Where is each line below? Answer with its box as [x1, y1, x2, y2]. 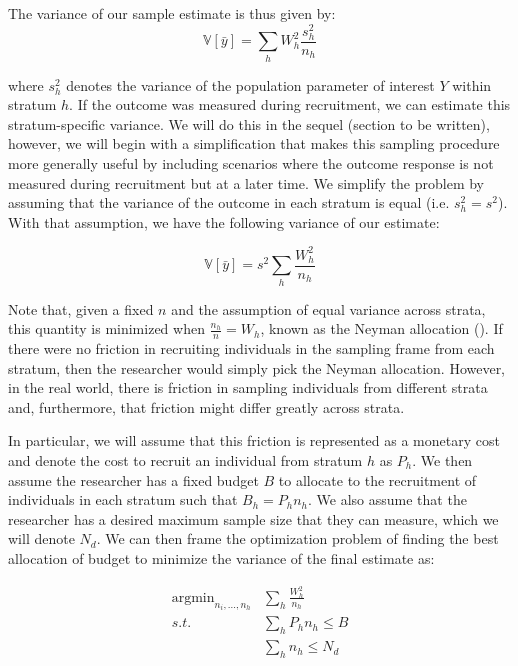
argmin [171, 590, 215, 605]
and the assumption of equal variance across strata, [171, 298, 486, 319]
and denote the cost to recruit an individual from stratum [8, 450, 363, 471]
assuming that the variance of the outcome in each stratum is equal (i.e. [8, 192, 450, 213]
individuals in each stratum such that [8, 489, 238, 510]
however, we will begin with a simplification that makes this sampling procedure [8, 133, 500, 154]
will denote [8, 528, 75, 549]
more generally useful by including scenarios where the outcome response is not [8, 152, 494, 173]
